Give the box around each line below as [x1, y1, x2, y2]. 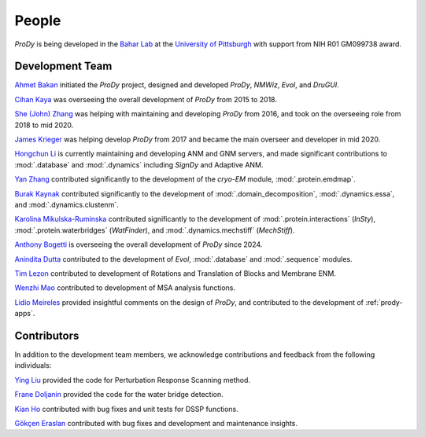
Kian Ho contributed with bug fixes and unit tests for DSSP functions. [14, 404, 239, 413]
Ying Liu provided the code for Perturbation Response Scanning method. [14, 375, 251, 384]
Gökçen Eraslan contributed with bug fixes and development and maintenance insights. [14, 418, 298, 428]
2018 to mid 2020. [14, 120, 74, 130]
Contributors [14, 329, 79, 342]
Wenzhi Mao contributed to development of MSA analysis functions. [14, 283, 236, 292]
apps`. [14, 309, 35, 318]
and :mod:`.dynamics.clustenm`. [14, 200, 119, 209]
